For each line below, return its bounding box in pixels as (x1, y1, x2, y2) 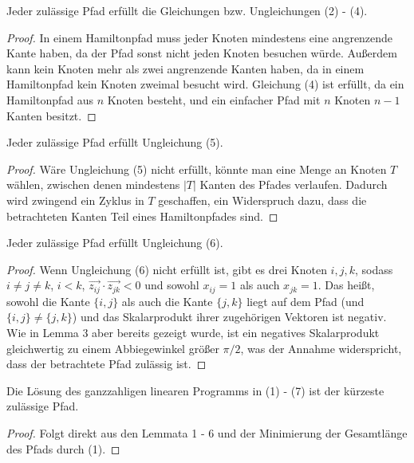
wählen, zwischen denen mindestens (6, 176, 180, 193)
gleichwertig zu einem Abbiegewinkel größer (6, 339, 219, 356)
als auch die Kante (121, 292, 213, 309)
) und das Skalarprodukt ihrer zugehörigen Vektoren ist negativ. (72, 308, 387, 325)
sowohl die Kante (6, 292, 90, 309)
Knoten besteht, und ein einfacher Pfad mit (107, 91, 321, 108)
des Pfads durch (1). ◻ (6, 440, 120, 457)
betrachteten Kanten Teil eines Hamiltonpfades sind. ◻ (6, 207, 278, 224)
